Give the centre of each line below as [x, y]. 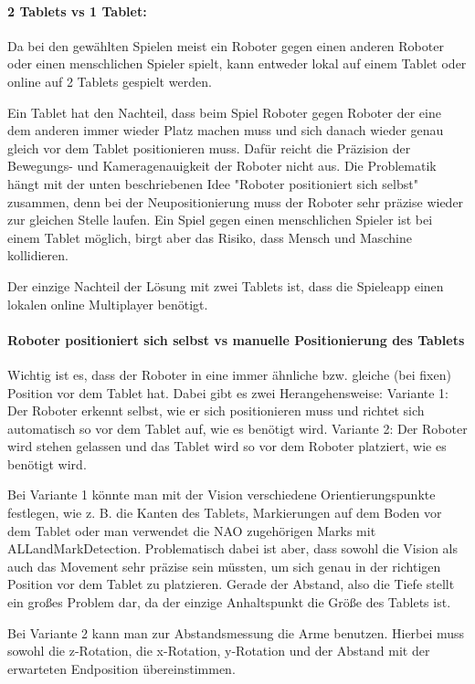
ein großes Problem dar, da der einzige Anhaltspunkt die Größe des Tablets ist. [229, 602]
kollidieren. [38, 255]
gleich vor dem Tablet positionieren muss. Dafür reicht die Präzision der [209, 147]
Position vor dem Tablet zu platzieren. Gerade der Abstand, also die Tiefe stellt [231, 584]
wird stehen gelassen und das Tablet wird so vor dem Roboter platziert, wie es [227, 446]
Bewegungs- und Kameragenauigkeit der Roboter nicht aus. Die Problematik [222, 166]
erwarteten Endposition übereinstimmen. [121, 668]
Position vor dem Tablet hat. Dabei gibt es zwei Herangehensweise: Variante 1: [228, 392]
